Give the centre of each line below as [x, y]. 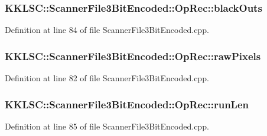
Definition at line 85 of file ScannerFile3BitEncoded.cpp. [107, 126]
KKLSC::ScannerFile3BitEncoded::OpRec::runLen [127, 104]
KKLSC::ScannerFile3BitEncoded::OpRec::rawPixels [133, 56]
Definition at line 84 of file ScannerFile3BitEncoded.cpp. [107, 30]
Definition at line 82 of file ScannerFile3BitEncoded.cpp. [107, 78]
